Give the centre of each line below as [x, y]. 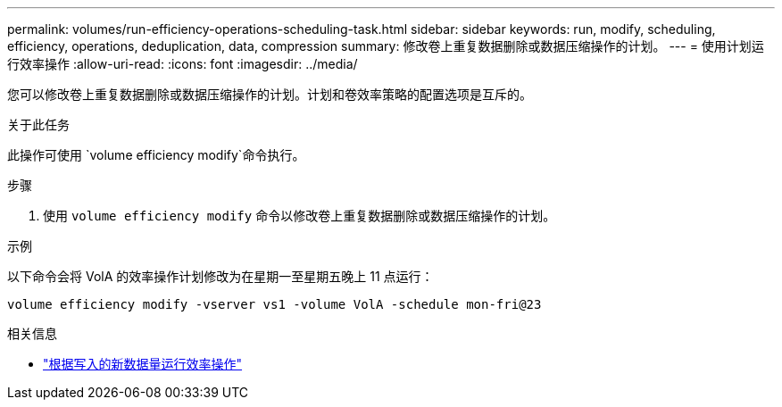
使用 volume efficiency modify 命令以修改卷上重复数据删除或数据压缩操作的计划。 [299, 216]
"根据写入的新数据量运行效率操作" [143, 364]
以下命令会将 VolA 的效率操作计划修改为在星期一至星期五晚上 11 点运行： [220, 276]
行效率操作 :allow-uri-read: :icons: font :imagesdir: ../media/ [183, 64]
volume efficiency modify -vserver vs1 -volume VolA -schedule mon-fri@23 [275, 304]
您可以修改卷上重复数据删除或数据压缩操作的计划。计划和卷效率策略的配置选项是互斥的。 [270, 94]
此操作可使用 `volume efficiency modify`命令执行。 [156, 155]
